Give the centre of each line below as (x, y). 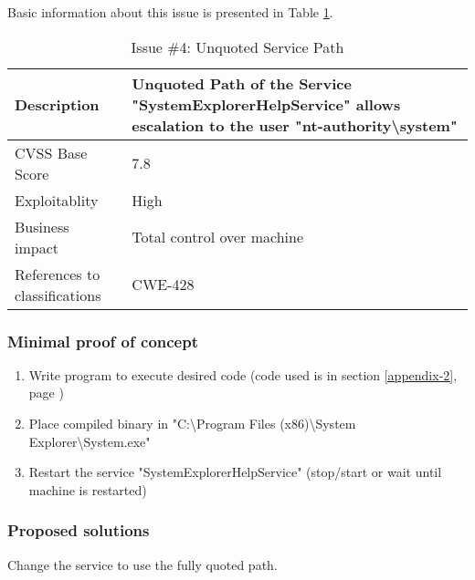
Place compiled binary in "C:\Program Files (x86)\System (192, 423)
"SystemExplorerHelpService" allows (266, 104)
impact (37, 247)
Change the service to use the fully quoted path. (142, 564)
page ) (46, 393)
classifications (58, 295)
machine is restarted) (88, 489)
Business (42, 226)
